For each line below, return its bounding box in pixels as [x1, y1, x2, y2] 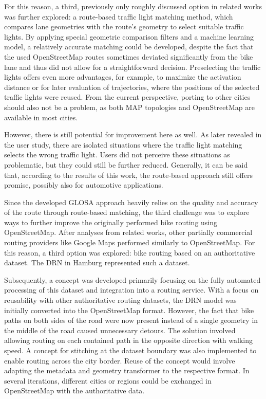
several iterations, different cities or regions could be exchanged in [4, 375, 212, 386]
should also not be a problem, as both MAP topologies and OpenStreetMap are [4, 101, 255, 112]
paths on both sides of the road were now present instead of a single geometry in [4, 315, 258, 325]
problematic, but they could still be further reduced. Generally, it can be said [4, 159, 248, 170]
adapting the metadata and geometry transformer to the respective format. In [4, 365, 250, 376]
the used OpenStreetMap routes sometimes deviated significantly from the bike [4, 51, 253, 62]
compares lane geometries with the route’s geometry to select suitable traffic [4, 21, 244, 32]
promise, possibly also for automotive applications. [4, 179, 163, 190]
